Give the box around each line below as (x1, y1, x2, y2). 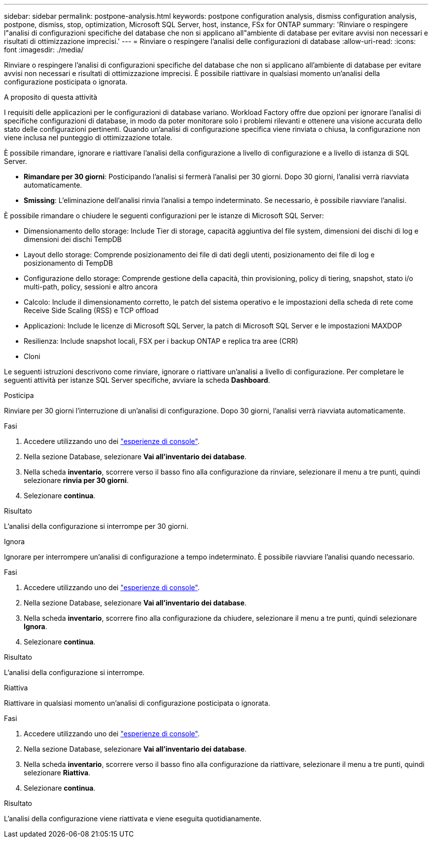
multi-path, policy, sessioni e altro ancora (24, 282, 158, 291)
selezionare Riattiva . (24, 768, 91, 777)
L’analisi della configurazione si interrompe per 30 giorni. (4, 522, 188, 530)
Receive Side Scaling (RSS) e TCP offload (24, 306, 159, 315)
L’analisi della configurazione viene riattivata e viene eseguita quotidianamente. (4, 814, 262, 823)
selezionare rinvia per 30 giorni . (24, 476, 129, 484)
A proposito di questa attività (4, 93, 98, 101)
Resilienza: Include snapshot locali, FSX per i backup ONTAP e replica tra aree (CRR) (24, 337, 298, 345)
